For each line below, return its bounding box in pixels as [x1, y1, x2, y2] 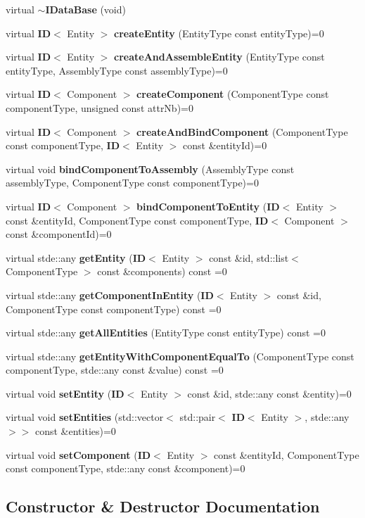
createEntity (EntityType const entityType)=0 [114, 25, 324, 40]
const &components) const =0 [97, 264, 227, 279]
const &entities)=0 [34, 424, 116, 438]
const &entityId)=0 [183, 138, 267, 153]
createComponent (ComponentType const [136, 87, 329, 101]
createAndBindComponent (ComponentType [136, 124, 348, 139]
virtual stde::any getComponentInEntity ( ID [6, 287, 214, 302]
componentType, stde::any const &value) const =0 [6, 362, 224, 377]
